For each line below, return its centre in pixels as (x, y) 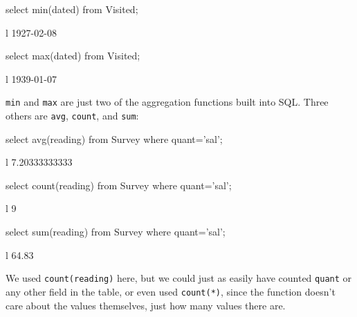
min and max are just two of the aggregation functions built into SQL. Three (167, 102)
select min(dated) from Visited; (72, 9)
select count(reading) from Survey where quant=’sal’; (119, 185)
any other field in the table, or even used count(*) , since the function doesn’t (171, 291)
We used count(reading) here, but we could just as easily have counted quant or (179, 278)
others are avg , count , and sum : (72, 116)
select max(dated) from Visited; (73, 56)
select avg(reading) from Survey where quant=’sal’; (114, 138)
